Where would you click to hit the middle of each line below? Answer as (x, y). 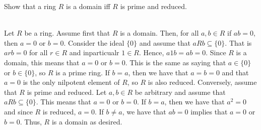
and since (18, 111)
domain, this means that (42, 62)
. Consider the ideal (94, 42)
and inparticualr (94, 52)
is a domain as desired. (87, 121)
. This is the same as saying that (176, 62)
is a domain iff (88, 6)
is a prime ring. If (83, 72)
